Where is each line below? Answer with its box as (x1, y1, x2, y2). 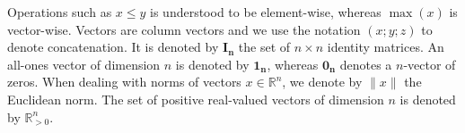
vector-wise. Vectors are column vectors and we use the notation (7, 20, 361, 38)
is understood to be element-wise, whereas (150, 3, 382, 21)
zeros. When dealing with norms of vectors (7, 72, 241, 91)
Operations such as (7, 3, 112, 21)
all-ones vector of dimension (7, 54, 161, 73)
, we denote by (282, 72, 363, 91)
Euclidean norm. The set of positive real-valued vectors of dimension (7, 89, 384, 108)
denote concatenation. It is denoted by (7, 37, 219, 56)
